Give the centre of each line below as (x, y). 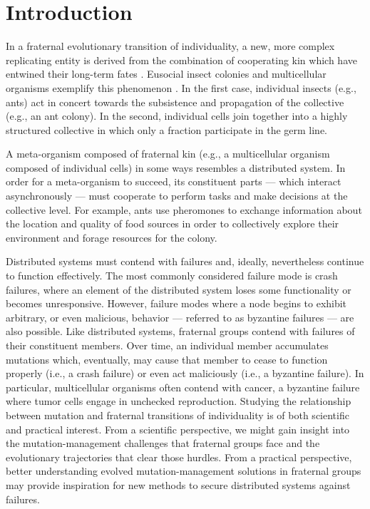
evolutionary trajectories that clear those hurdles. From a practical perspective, (179, 457)
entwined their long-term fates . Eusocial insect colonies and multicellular (166, 74)
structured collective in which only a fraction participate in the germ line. (167, 129)
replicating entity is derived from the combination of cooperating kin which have (181, 60)
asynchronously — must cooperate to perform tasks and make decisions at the (177, 196)
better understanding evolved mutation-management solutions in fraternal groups (184, 471)
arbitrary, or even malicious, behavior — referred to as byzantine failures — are (180, 317)
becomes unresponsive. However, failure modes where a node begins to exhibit (176, 303)
